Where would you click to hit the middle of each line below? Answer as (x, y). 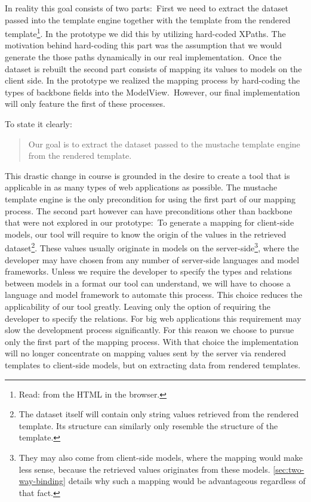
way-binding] (42, 481)
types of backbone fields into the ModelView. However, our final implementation (153, 92)
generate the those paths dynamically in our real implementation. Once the (143, 57)
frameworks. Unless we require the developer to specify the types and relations (148, 271)
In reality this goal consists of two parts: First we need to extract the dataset (147, 8)
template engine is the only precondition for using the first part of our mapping (150, 198)
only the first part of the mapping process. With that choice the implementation (152, 341)
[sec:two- (289, 469)
